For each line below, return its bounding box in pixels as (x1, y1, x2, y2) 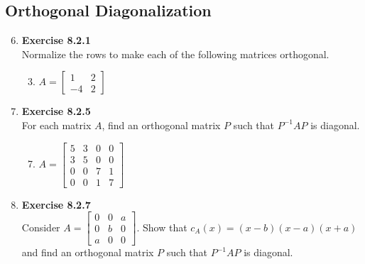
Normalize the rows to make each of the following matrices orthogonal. (21, 46, 329, 61)
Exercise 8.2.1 (21, 33, 91, 48)
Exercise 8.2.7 (21, 197, 91, 211)
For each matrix (21, 117, 92, 132)
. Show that (136, 219, 187, 234)
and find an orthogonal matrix (21, 245, 154, 260)
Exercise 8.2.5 (21, 104, 91, 119)
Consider (21, 219, 60, 234)
